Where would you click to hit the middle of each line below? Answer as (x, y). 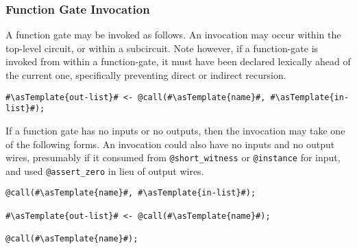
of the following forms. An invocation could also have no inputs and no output (170, 144)
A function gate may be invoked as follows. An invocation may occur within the (173, 35)
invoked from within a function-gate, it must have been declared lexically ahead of (178, 61)
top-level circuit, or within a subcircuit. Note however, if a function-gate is (162, 48)
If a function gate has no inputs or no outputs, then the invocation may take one (175, 130)
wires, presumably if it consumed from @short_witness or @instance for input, (173, 157)
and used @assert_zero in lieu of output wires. (105, 170)
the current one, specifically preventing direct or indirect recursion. (146, 75)
